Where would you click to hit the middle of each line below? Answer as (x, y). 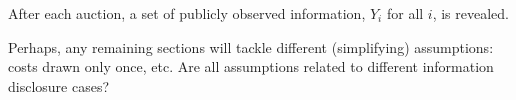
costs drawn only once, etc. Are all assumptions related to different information (251, 66)
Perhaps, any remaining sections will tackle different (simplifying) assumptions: (251, 46)
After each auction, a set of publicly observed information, (187, 13)
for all (405, 13)
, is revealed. (470, 13)
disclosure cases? (59, 85)
